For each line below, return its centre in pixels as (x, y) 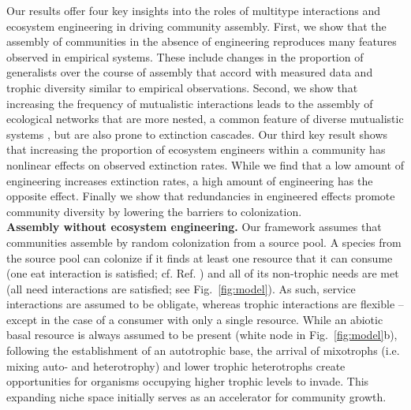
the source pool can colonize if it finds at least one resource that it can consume (200, 257)
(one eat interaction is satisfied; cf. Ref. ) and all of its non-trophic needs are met (203, 273)
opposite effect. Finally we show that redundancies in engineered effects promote (201, 196)
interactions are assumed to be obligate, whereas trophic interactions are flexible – (205, 304)
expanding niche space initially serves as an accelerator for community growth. (196, 396)
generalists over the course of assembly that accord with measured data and (190, 72)
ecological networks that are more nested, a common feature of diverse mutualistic (205, 119)
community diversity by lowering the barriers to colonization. (154, 211)
